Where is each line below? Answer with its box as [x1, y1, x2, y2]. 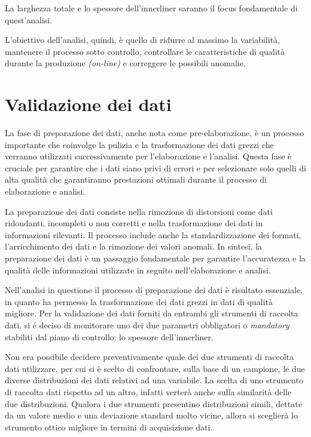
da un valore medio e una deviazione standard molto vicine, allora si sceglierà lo [5, 409, 298, 421]
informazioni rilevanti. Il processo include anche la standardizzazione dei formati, [5, 228, 301, 241]
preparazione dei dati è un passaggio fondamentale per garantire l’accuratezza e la [5, 252, 306, 264]
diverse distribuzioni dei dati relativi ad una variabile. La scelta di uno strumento [5, 374, 303, 386]
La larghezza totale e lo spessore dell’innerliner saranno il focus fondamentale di [5, 2, 298, 14]
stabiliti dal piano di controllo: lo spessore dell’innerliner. [5, 330, 214, 343]
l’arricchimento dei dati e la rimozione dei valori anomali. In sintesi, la [5, 240, 263, 253]
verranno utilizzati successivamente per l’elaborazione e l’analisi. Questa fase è [5, 150, 292, 162]
